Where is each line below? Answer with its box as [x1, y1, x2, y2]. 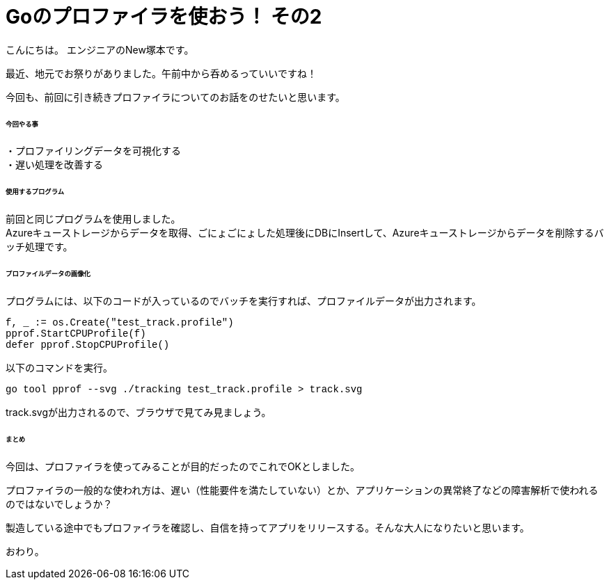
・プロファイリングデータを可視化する [6, 145, 181, 157]
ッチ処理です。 [6, 241, 73, 253]
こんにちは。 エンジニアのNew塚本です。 [6, 43, 194, 56]
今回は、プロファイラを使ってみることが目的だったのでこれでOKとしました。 [6, 460, 360, 472]
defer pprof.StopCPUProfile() [6, 339, 170, 351]
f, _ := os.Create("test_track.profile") [6, 316, 234, 328]
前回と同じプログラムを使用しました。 [6, 213, 181, 225]
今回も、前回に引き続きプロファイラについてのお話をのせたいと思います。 [6, 90, 345, 103]
